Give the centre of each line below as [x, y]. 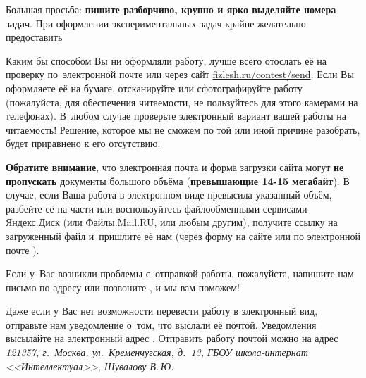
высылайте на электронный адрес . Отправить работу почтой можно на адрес [172, 338]
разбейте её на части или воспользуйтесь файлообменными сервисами [157, 208]
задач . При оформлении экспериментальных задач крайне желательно [156, 23]
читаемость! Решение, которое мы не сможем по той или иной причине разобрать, [183, 129]
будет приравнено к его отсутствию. [83, 143]
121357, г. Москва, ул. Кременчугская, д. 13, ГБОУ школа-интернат [157, 352]
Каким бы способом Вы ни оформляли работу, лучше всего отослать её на [166, 60]
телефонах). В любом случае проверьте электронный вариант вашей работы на [176, 116]
